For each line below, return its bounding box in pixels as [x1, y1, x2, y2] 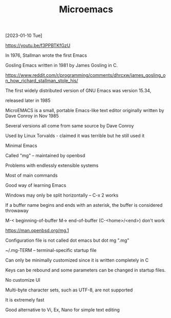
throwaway [5, 207, 29, 214]
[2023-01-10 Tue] [5, 32, 42, 39]
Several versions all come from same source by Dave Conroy [5, 123, 134, 129]
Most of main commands [5, 173, 58, 179]
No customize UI [5, 277, 40, 283]
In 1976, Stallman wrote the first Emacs [5, 52, 87, 58]
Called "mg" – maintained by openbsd [5, 153, 85, 159]
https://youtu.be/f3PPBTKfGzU [5, 43, 71, 49]
